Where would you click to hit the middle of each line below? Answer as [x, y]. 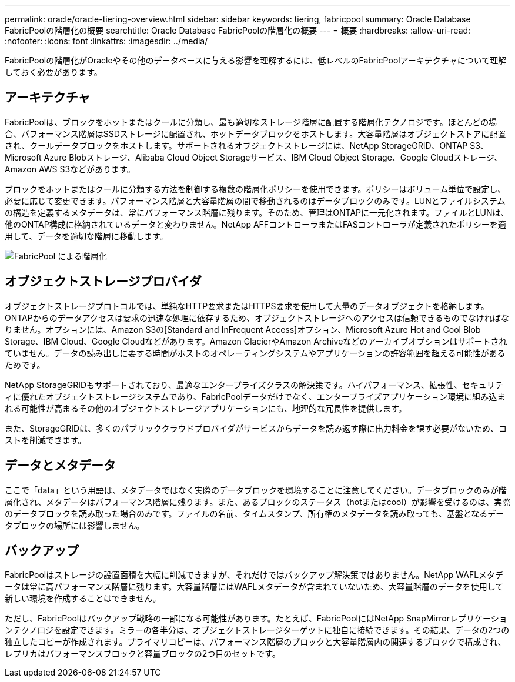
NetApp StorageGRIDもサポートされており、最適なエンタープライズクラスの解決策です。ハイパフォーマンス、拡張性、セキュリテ [254, 385]
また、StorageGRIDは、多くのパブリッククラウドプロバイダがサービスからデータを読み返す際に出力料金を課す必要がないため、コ [256, 428]
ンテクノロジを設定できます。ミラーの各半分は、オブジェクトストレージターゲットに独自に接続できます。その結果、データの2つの [257, 630]
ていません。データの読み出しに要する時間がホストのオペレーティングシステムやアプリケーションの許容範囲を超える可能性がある [255, 353]
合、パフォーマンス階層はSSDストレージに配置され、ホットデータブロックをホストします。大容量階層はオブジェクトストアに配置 [255, 133]
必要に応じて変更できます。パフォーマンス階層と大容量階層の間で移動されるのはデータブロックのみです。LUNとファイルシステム [255, 200]
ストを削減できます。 [46, 440]
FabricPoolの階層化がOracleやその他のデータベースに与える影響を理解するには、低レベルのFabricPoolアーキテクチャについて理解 [256, 60]
